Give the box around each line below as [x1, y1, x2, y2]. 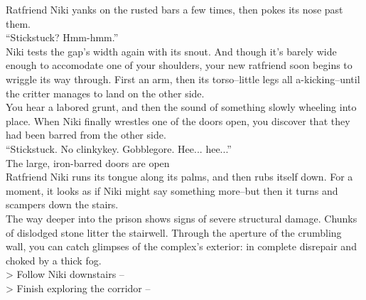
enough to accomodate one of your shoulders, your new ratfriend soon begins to [6, 58, 352, 73]
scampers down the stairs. [6, 197, 119, 212]
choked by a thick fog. [6, 252, 102, 267]
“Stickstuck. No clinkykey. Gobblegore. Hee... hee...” [6, 141, 232, 156]
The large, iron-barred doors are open [6, 155, 170, 170]
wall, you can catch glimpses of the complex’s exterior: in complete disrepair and [6, 239, 357, 254]
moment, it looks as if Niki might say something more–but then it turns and [6, 183, 338, 198]
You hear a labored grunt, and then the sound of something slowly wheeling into [6, 100, 357, 114]
